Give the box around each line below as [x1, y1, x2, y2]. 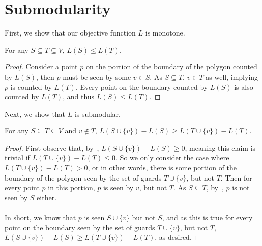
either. [37, 192, 57, 202]
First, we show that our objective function [5, 27, 136, 38]
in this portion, [48, 182, 95, 193]
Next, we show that [5, 108, 66, 119]
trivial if [5, 152, 30, 163]
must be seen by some [63, 71, 131, 82]
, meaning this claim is [185, 142, 256, 153]
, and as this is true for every [162, 212, 253, 223]
